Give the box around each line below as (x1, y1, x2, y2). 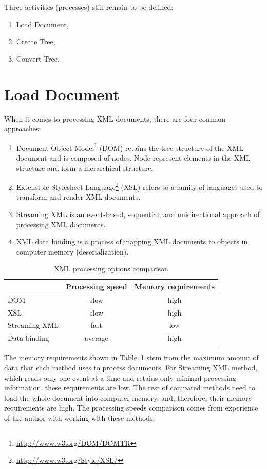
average (85, 333, 108, 343)
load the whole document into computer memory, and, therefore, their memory (4, 392, 252, 403)
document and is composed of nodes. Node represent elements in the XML (16, 152, 251, 163)
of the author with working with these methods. (4, 412, 155, 423)
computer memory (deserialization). (16, 246, 129, 257)
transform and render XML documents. (16, 191, 141, 202)
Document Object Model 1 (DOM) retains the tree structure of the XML (16, 141, 244, 153)
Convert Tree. (16, 53, 60, 64)
